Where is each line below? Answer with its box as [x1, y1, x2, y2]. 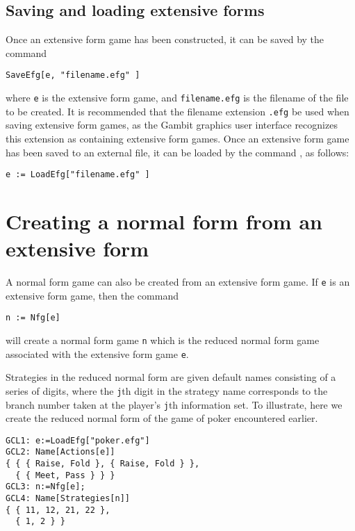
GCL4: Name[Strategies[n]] [6, 493, 130, 504]
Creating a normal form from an [6, 206, 322, 235]
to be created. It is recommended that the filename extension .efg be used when [6, 104, 349, 118]
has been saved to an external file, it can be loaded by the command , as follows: [6, 145, 349, 159]
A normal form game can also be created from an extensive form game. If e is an [6, 275, 350, 289]
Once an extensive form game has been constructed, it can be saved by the [6, 32, 324, 47]
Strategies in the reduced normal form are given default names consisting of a [6, 370, 336, 384]
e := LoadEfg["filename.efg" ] [6, 170, 150, 180]
